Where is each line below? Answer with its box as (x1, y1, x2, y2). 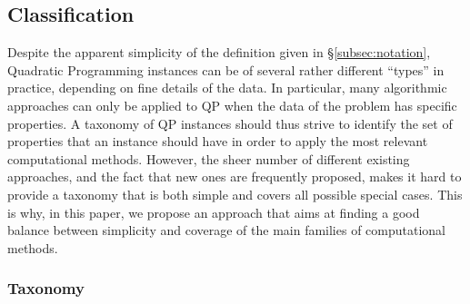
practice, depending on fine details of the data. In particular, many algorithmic (7, 78, 447, 97)
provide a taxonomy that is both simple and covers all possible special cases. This (7, 184, 463, 203)
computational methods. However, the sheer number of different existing (7, 149, 410, 168)
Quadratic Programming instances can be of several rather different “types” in (7, 60, 445, 79)
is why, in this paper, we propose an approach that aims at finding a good (7, 202, 420, 221)
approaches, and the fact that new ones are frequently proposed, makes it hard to (7, 167, 462, 186)
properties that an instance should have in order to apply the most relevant (7, 132, 428, 151)
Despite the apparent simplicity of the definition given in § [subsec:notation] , (7, 43, 431, 62)
